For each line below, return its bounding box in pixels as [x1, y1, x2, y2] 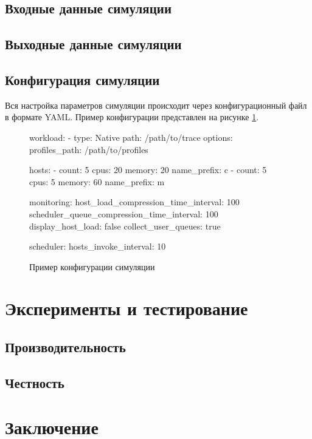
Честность [5, 373, 64, 392]
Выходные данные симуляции [5, 35, 182, 53]
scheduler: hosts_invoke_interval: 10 [29, 240, 166, 253]
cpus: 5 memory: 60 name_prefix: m [29, 175, 165, 188]
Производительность [5, 338, 126, 356]
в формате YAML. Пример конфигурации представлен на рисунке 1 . [5, 111, 259, 123]
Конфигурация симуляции [5, 70, 160, 89]
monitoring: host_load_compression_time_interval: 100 [29, 196, 240, 208]
